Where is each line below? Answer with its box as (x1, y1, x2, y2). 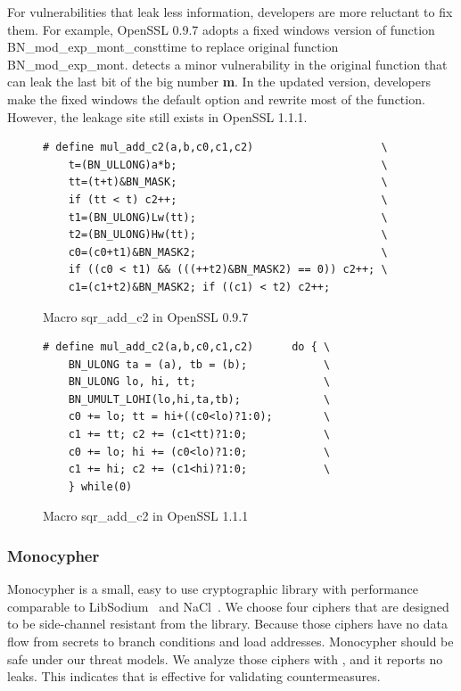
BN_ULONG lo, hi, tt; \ (68, 375, 331, 389)
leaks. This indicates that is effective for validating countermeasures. (7, 667, 381, 686)
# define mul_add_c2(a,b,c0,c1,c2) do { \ (43, 341, 331, 354)
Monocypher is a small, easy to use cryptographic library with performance (7, 580, 419, 598)
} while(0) (68, 480, 133, 493)
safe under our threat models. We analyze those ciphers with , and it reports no (7, 649, 443, 668)
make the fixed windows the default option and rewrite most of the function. (7, 89, 425, 108)
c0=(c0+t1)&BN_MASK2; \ (68, 245, 388, 259)
